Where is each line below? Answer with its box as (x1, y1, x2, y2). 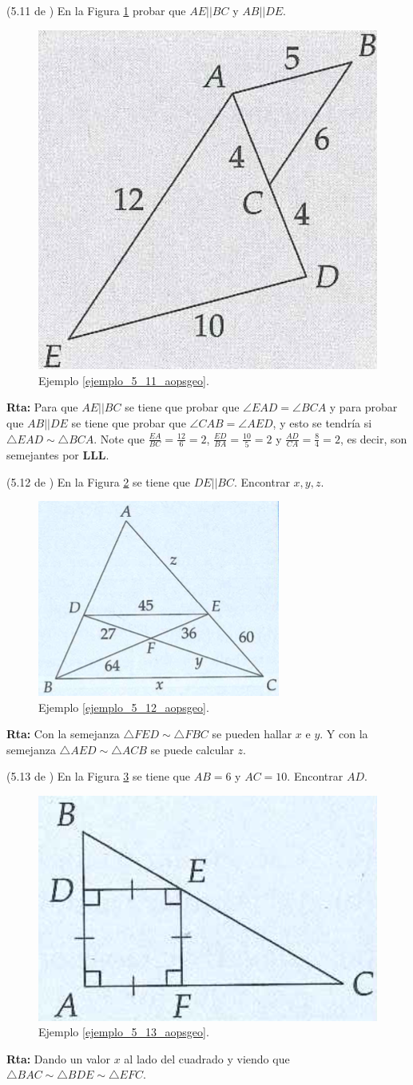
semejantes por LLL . (6, 446, 109, 463)
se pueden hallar (212, 725, 292, 742)
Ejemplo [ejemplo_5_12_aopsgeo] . (38, 698, 209, 715)
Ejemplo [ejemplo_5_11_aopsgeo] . (38, 372, 209, 388)
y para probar (329, 399, 398, 415)
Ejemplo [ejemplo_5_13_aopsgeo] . (38, 1023, 209, 1040)
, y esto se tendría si (272, 415, 372, 431)
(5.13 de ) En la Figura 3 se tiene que (6, 768, 190, 785)
